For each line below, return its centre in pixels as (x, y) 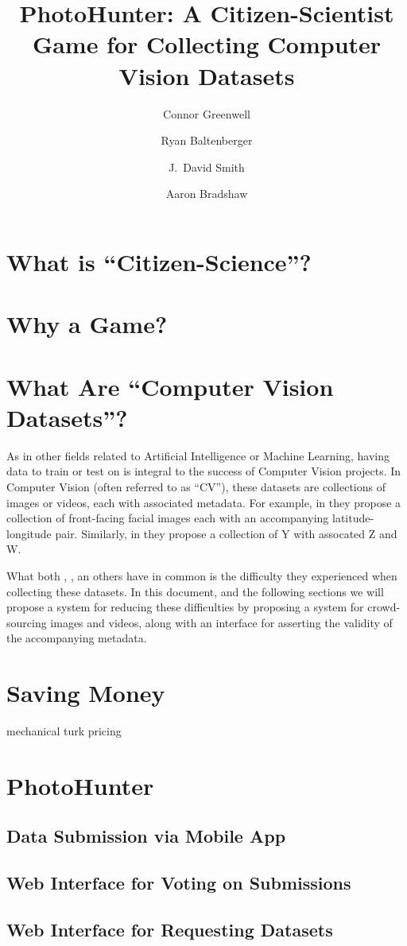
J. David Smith (207, 167)
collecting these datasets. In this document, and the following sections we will (195, 591)
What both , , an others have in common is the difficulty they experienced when (202, 575)
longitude (29, 533)
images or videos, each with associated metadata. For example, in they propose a (204, 502)
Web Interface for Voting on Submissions (179, 883)
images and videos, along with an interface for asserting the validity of (221, 622)
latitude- (353, 518)
